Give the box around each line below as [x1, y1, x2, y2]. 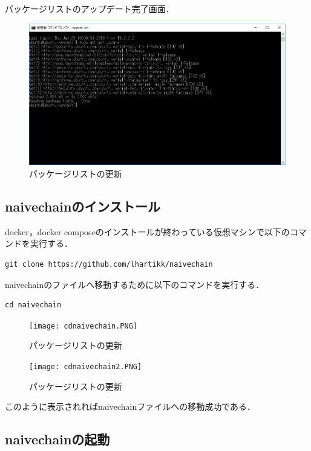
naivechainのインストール [5, 197, 160, 216]
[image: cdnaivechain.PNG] [29, 321, 137, 330]
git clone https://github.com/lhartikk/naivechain [5, 260, 213, 269]
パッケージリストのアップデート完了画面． [5, 2, 174, 15]
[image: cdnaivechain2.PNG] [29, 362, 142, 372]
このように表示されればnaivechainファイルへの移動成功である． [5, 400, 256, 413]
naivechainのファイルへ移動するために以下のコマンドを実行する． [5, 278, 264, 290]
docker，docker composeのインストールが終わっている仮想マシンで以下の [5, 225, 290, 238]
